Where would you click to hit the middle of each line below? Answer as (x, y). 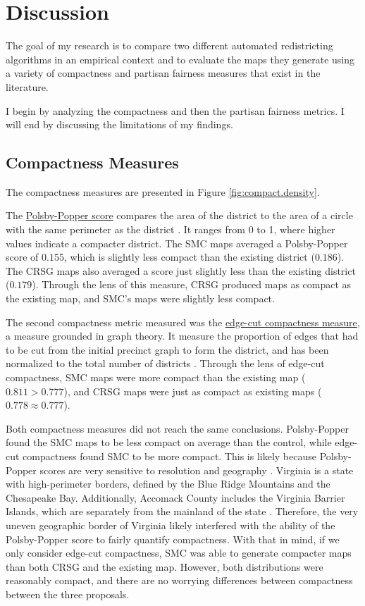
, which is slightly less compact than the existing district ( (189, 257)
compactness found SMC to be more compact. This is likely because (169, 456)
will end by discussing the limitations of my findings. (119, 124)
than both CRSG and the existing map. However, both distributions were (165, 566)
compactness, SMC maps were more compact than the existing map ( (156, 377)
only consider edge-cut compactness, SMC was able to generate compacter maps (179, 553)
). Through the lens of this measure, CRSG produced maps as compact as (192, 284)
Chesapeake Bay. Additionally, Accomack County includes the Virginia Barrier (175, 497)
